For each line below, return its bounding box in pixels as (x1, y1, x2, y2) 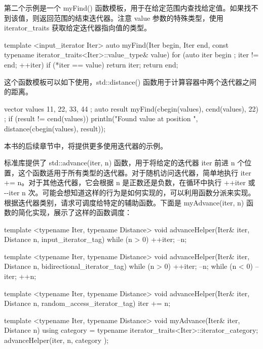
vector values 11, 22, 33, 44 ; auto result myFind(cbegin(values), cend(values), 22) (4, 103, 258, 114)
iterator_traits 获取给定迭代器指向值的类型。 (4, 22, 151, 33)
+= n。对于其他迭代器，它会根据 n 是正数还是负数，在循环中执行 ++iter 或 (4, 177, 255, 188)
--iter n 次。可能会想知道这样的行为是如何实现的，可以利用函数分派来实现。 (4, 187, 255, 197)
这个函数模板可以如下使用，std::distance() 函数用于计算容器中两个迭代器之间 (4, 76, 256, 87)
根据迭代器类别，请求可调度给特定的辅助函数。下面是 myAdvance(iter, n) (4, 197, 244, 207)
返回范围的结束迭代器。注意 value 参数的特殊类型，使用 (39, 12, 223, 23)
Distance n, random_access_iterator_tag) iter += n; (4, 298, 171, 308)
